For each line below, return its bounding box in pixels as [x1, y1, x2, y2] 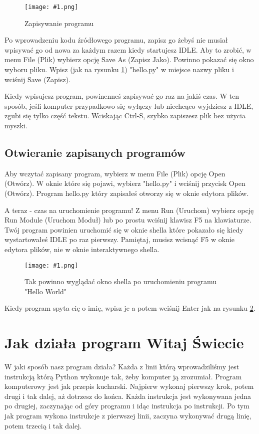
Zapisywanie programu [24, 18, 94, 28]
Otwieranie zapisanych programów [4, 144, 186, 160]
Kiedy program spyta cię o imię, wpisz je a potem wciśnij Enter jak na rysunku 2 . [4, 303, 255, 313]
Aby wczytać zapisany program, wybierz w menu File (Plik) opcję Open [4, 168, 225, 178]
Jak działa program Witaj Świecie [4, 332, 244, 353]
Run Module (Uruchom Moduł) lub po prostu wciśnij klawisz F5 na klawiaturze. [4, 214, 251, 225]
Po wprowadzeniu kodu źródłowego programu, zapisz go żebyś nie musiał [4, 35, 228, 45]
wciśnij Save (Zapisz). [4, 74, 70, 84]
